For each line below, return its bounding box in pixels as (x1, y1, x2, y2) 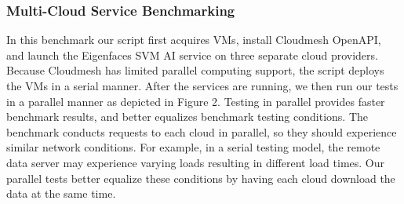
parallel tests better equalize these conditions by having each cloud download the (6, 169, 395, 186)
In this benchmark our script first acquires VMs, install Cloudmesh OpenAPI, (6, 31, 381, 48)
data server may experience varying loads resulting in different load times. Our (6, 154, 385, 170)
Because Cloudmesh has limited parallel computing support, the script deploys (6, 62, 384, 78)
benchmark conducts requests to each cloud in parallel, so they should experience (6, 123, 397, 140)
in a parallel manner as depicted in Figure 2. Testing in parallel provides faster (6, 93, 385, 109)
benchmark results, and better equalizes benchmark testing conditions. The (6, 108, 368, 125)
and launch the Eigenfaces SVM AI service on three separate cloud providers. (6, 46, 378, 63)
